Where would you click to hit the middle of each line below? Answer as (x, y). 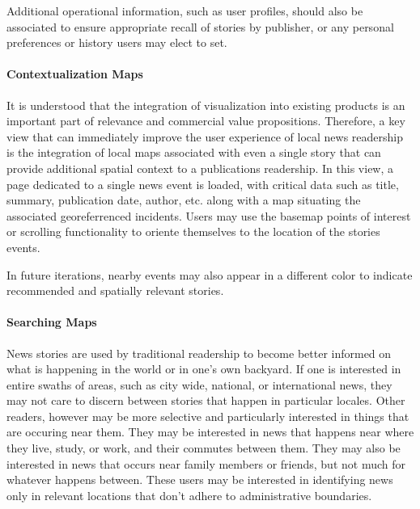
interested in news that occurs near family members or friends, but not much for (206, 463)
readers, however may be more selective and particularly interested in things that (208, 416)
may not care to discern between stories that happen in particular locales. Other (206, 400)
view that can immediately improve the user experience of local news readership (205, 136)
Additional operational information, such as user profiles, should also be (185, 11)
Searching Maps (52, 322)
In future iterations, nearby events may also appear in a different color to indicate (210, 274)
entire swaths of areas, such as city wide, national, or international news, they (199, 384)
